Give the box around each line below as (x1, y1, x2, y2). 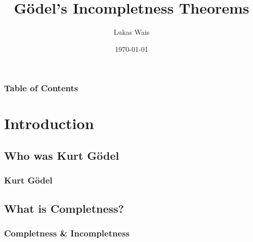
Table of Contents (4, 82, 78, 94)
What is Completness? (4, 200, 124, 216)
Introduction (4, 113, 94, 134)
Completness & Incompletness (4, 226, 130, 239)
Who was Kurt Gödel (4, 148, 119, 163)
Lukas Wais (113, 27, 150, 37)
